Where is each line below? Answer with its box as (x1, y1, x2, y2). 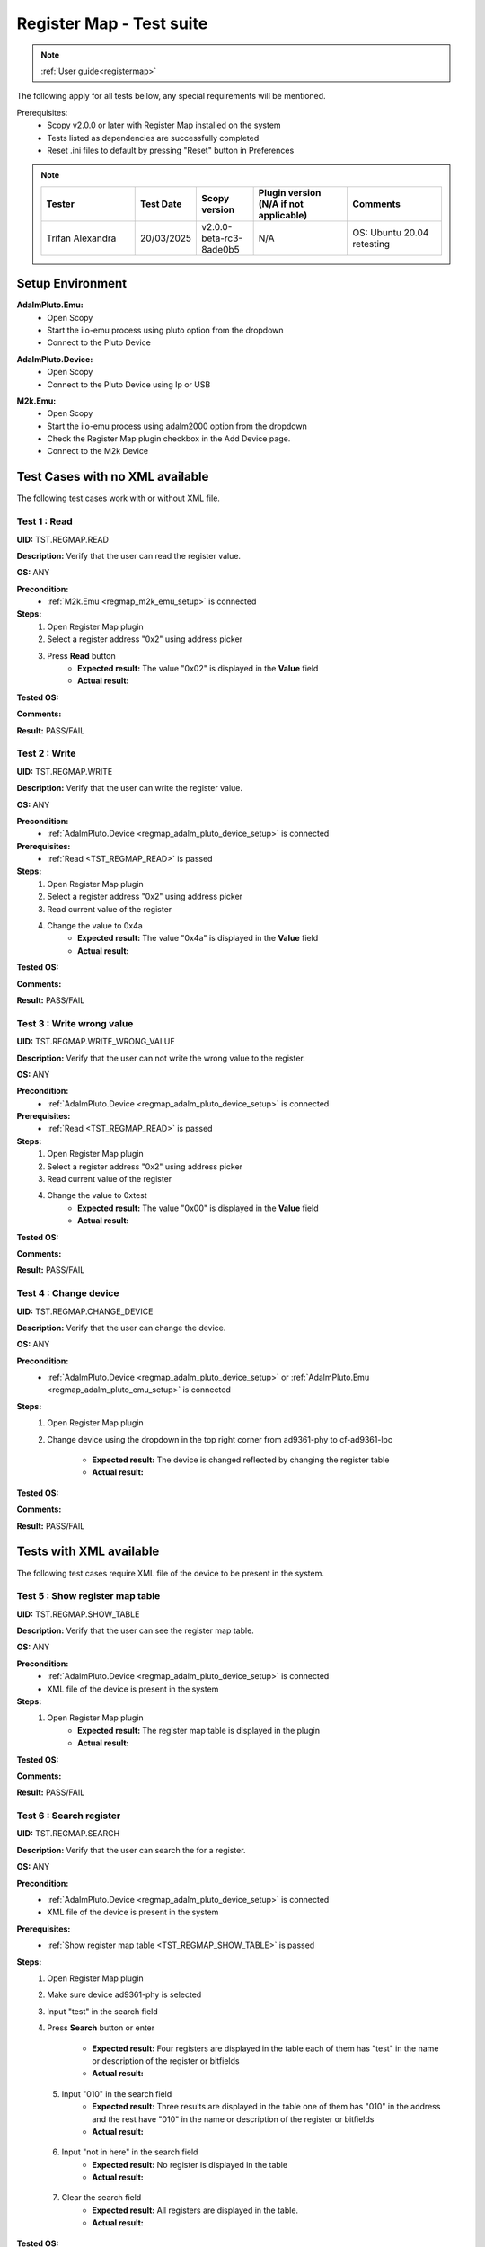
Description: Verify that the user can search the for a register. (16, 1844, 246, 1855)
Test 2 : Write (16, 747, 76, 759)
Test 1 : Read (16, 515, 73, 528)
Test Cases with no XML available (16, 469, 209, 484)
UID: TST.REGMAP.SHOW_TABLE (16, 1609, 140, 1620)
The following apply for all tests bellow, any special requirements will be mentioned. (16, 91, 327, 102)
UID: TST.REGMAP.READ (16, 534, 110, 545)
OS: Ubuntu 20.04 (352, 226, 429, 238)
